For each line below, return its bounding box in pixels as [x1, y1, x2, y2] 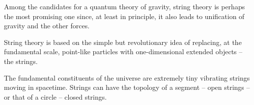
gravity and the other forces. [4, 21, 90, 31]
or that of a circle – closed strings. [4, 91, 107, 102]
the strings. [4, 56, 38, 66]
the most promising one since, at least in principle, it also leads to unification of [4, 11, 245, 21]
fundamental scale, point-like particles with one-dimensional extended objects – [4, 46, 243, 57]
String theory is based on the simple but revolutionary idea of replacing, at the [4, 37, 242, 47]
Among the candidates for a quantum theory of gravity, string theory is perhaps [4, 1, 245, 11]
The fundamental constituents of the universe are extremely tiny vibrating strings [4, 72, 250, 83]
